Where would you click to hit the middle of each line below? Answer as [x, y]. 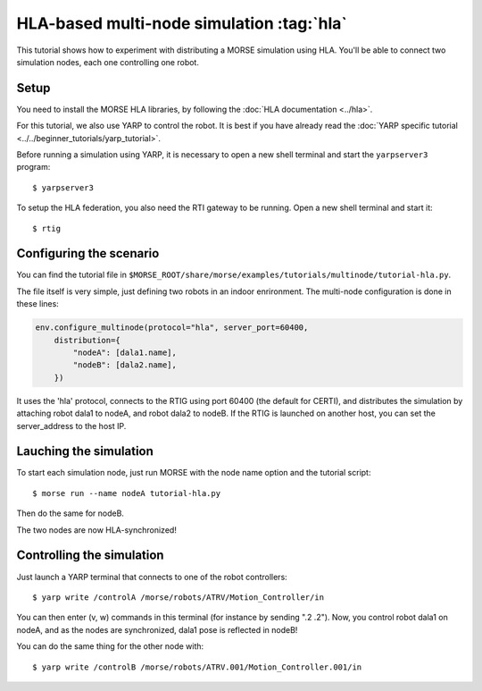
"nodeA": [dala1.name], [125, 353]
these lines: [38, 304]
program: [33, 167]
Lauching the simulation [85, 451]
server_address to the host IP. [71, 426]
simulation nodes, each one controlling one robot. [108, 62]
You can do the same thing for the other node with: [110, 646]
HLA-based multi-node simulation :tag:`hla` [182, 23]
